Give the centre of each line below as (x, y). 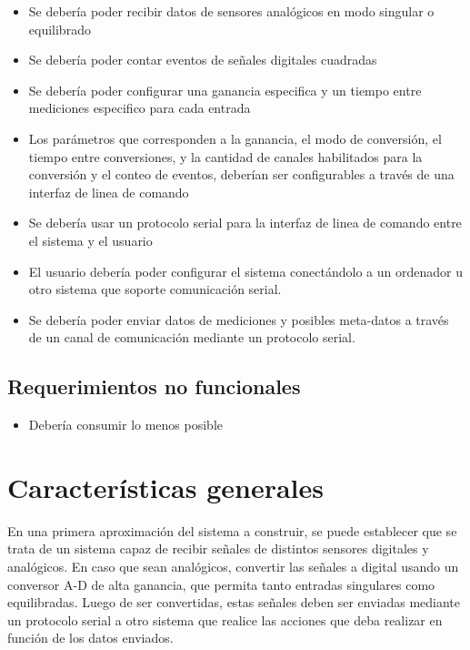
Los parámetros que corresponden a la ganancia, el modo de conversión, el (235, 138)
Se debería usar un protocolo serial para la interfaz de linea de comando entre (245, 223)
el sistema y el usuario (90, 240)
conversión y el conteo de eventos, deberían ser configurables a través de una (241, 174)
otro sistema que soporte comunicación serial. (155, 289)
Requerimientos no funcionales (154, 386)
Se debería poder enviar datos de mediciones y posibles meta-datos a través (239, 319)
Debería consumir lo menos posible (126, 425)
